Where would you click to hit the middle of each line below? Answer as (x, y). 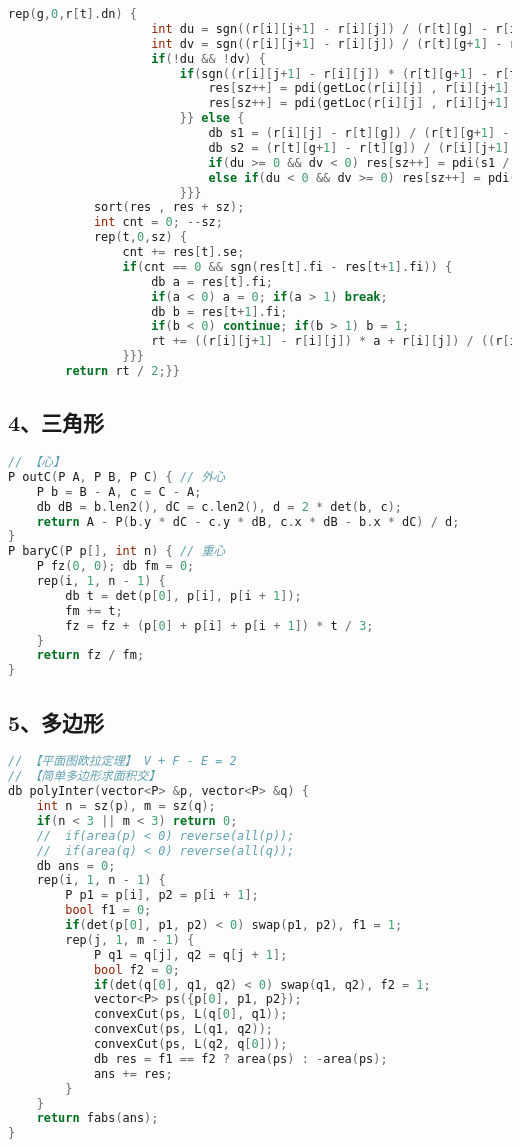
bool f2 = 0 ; (136, 969)
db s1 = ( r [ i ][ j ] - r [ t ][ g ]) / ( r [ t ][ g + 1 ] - (359, 133)
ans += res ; (133, 1073)
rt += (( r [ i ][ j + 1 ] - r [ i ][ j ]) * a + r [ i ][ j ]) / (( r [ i (334, 341)
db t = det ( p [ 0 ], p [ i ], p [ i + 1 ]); (183, 595)
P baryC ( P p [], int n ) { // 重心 (117, 551)
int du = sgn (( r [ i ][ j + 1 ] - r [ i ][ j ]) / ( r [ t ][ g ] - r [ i (334, 28)
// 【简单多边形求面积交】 (84, 776)
